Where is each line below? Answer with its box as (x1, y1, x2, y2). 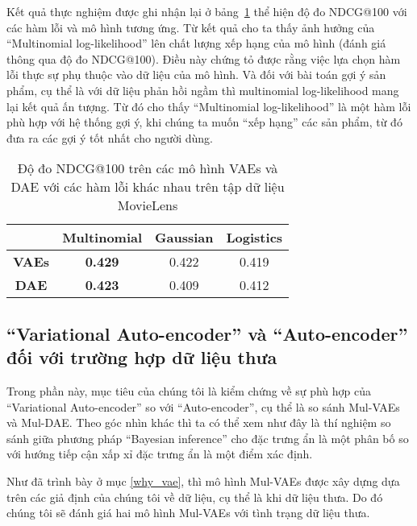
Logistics (226, 228, 283, 247)
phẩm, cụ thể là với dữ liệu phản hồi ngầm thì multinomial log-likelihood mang (6, 81, 399, 98)
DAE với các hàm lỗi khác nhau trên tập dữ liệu (10, 177, 285, 197)
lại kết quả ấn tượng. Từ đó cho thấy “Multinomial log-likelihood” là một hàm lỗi (6, 97, 411, 114)
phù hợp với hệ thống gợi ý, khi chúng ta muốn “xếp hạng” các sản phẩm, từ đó (6, 114, 402, 130)
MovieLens (117, 196, 178, 215)
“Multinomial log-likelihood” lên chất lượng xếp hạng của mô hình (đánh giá (6, 35, 386, 52)
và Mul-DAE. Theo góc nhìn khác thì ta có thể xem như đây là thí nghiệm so (6, 414, 391, 431)
